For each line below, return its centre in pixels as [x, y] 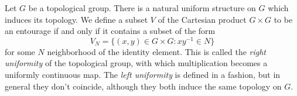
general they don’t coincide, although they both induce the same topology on [143, 86]
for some [20, 51]
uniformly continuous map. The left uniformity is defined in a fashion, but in [143, 75]
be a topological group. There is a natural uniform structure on [142, 8]
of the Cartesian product [202, 19]
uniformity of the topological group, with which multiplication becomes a [136, 63]
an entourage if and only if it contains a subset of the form [110, 31]
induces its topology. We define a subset [76, 19]
